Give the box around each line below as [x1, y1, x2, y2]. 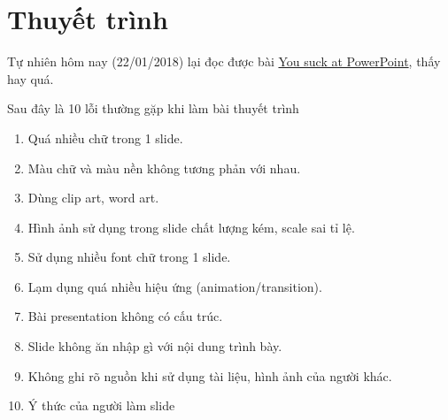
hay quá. [7, 69, 54, 88]
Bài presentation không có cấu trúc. [27, 307, 223, 325]
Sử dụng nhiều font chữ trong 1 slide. [27, 248, 231, 266]
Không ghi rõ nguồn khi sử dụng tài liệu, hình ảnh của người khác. [27, 366, 392, 385]
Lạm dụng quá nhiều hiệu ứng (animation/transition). [27, 277, 322, 295]
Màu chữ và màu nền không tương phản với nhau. [27, 158, 301, 177]
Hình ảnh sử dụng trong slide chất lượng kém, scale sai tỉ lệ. [27, 218, 355, 236]
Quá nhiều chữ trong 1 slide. [27, 128, 183, 147]
